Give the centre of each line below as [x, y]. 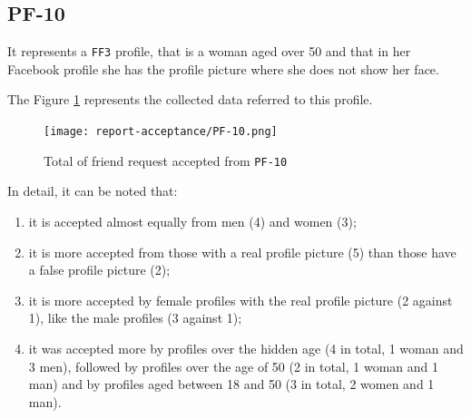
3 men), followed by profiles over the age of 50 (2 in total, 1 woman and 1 [234, 366]
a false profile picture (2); [99, 270]
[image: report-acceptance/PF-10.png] [161, 132]
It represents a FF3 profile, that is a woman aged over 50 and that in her [209, 51]
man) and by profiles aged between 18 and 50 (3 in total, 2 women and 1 [231, 384]
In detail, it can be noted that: [93, 191]
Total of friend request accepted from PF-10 [166, 160]
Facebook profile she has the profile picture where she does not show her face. [223, 68]
